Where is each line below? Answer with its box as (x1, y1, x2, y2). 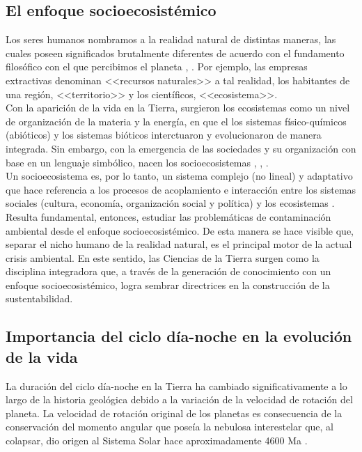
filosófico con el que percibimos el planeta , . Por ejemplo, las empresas (6, 59, 308, 74)
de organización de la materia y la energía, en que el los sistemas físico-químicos (6, 114, 347, 128)
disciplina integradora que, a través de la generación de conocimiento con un (6, 264, 331, 279)
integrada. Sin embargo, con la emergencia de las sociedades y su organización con (6, 141, 356, 155)
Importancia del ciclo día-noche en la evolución (6, 325, 352, 347)
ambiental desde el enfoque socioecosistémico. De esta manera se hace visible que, (6, 223, 354, 237)
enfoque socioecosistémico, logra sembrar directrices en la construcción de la (6, 277, 330, 292)
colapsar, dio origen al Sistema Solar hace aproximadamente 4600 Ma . (6, 433, 308, 448)
